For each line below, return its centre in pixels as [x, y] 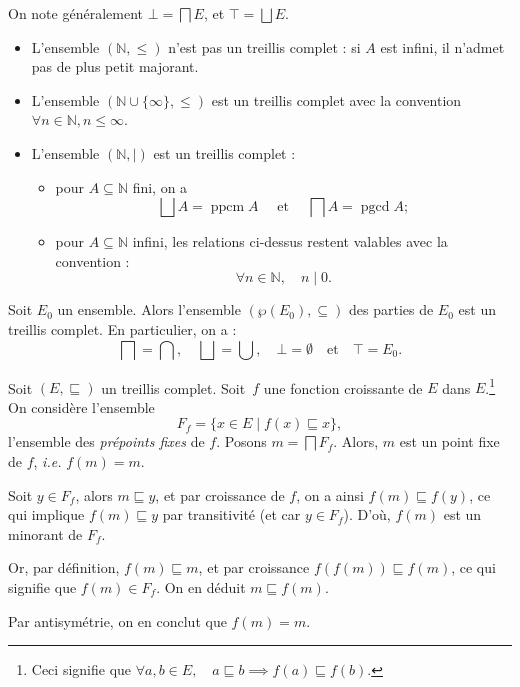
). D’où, [367, 514]
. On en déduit [201, 586]
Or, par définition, [64, 567]
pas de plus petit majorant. [115, 66]
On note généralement [75, 13]
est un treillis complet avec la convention [336, 99]
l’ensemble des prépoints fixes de [106, 441]
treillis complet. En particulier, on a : [122, 328]
